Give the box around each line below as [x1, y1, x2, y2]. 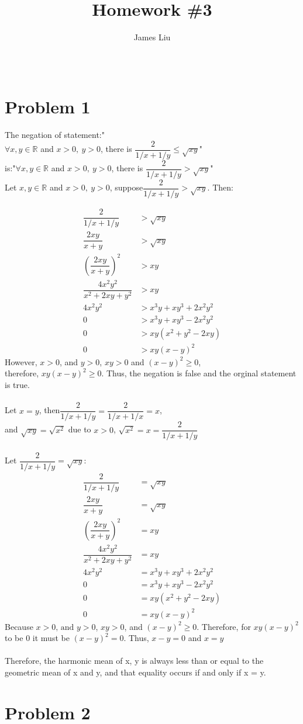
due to [68, 423, 91, 435]
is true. [5, 378, 30, 390]
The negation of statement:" [5, 129, 105, 141]
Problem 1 [5, 95, 91, 119]
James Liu [133, 31, 171, 43]
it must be [32, 632, 70, 644]
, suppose [109, 181, 143, 193]
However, [5, 355, 37, 368]
